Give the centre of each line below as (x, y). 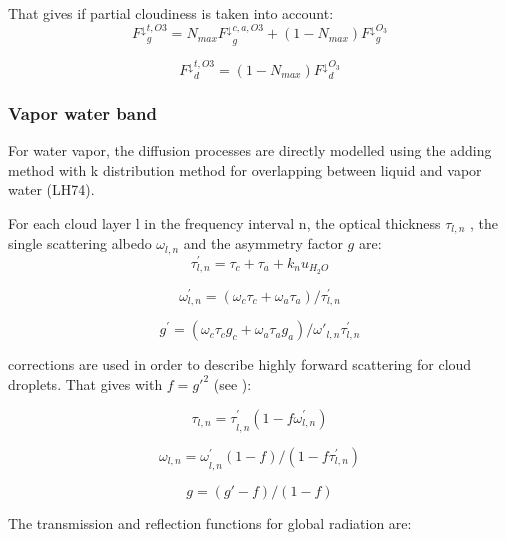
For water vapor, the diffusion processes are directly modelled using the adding (250, 150)
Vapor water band (82, 112)
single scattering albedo (80, 243)
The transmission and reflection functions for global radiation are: (210, 523)
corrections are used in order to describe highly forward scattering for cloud (240, 364)
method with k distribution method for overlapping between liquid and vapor (245, 169)
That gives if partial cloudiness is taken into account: (171, 13)
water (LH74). (51, 189)
